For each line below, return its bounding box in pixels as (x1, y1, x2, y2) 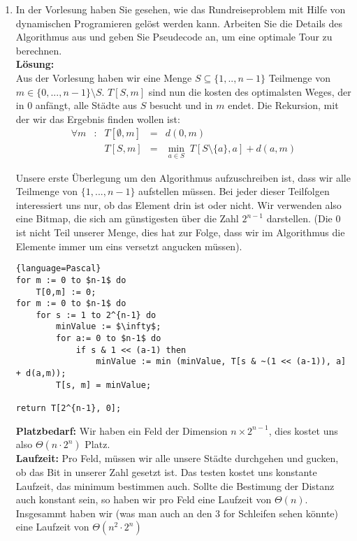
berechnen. (15, 43, 62, 57)
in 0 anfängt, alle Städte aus (15, 98, 137, 113)
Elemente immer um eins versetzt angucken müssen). (15, 238, 242, 253)
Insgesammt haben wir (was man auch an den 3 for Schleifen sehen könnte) (15, 505, 338, 520)
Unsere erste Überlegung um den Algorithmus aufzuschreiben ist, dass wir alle (15, 170, 351, 185)
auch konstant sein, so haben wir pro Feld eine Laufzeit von (15, 492, 272, 507)
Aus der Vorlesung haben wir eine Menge (15, 70, 192, 85)
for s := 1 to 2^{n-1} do (36, 310, 156, 320)
